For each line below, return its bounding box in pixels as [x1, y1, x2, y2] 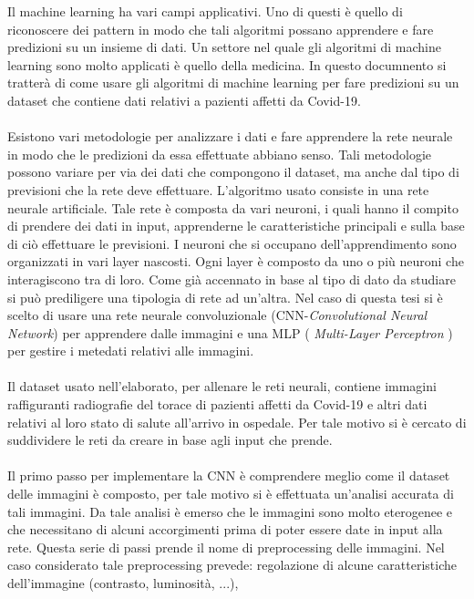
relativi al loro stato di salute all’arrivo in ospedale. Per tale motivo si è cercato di [7, 412, 467, 431]
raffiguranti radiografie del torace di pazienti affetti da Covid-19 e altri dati [7, 395, 428, 414]
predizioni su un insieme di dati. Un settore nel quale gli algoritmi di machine [7, 37, 441, 57]
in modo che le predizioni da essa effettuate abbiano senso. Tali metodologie [7, 144, 432, 163]
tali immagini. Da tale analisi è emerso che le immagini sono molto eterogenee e [7, 501, 453, 521]
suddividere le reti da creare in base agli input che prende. [7, 430, 333, 449]
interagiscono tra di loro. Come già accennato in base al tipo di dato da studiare [7, 269, 456, 288]
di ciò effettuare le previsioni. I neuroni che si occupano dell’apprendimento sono [7, 233, 457, 253]
